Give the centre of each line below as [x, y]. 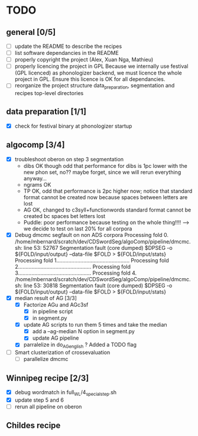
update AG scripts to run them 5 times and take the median [95, 325]
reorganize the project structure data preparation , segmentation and [95, 86]
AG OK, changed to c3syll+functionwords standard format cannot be [107, 210]
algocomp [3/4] [35, 145]
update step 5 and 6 [39, 400]
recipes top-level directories [49, 93]
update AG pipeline [56, 338]
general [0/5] [31, 32]
